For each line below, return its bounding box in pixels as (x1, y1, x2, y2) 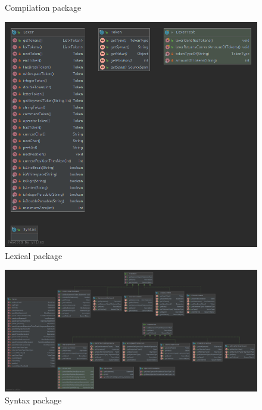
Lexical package (5, 249, 63, 261)
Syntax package (5, 394, 62, 406)
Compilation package (5, 1, 82, 13)
